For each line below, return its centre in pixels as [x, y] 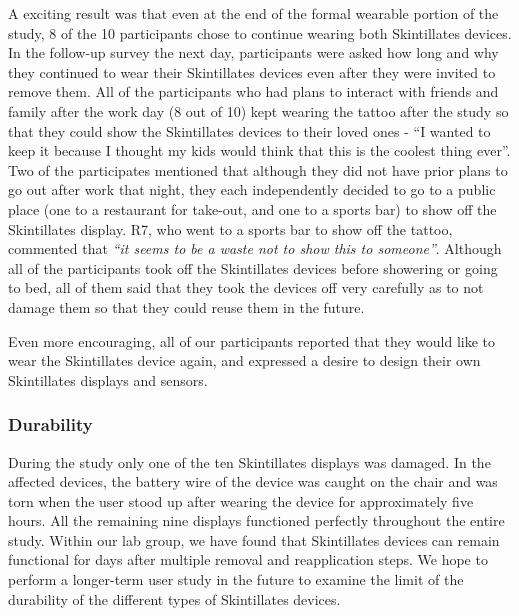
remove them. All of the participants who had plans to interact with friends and [253, 91]
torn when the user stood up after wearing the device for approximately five [241, 500]
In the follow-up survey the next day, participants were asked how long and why [253, 52]
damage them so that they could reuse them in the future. [186, 306]
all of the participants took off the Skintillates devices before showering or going [253, 267]
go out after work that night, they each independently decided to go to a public [252, 189]
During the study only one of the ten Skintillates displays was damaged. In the [249, 461]
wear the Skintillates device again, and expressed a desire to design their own [244, 360]
